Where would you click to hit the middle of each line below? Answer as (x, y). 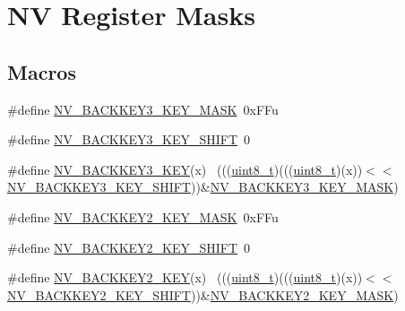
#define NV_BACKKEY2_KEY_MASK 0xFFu (143, 216)
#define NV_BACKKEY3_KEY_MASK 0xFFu (143, 109)
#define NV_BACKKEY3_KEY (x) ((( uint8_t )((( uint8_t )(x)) (185, 169)
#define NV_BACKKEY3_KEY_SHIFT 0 (129, 139)
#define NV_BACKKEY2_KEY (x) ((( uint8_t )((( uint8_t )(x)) (185, 277)
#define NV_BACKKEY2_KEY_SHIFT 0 (129, 247)
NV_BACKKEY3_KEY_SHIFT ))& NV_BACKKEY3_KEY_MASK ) (203, 187)
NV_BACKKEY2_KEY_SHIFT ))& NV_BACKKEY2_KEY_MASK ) (203, 294)
